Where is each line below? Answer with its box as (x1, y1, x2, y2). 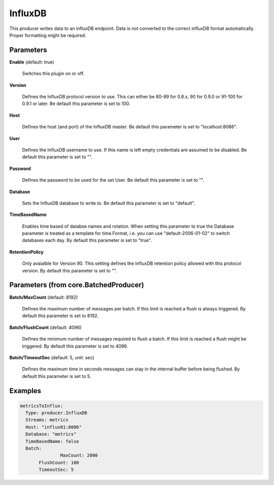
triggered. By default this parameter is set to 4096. (22, 343, 128, 349)
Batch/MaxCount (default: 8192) (9, 294, 78, 300)
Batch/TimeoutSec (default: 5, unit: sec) (9, 354, 94, 360)
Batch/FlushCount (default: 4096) (9, 324, 82, 330)
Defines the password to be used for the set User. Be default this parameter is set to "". (22, 177, 204, 183)
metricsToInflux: (20, 403, 63, 408)
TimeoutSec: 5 (39, 467, 74, 473)
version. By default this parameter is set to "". (22, 267, 117, 273)
